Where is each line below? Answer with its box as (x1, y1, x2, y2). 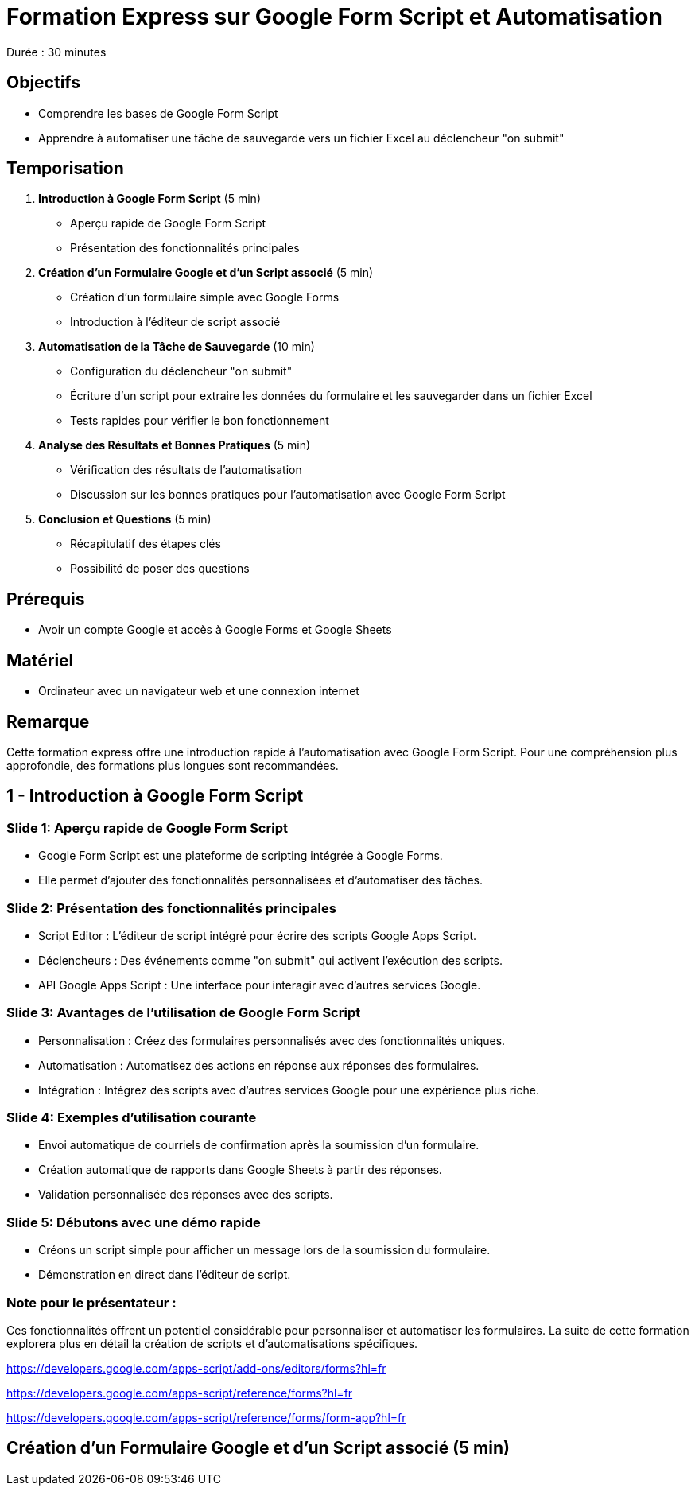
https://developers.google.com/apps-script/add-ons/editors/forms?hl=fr (6, 1361, 386, 1375)
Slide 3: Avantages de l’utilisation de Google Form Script (6, 1004, 361, 1021)
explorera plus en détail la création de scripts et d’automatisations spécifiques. (6, 1336, 418, 1350)
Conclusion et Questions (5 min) (38, 512, 212, 526)
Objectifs (6, 72, 81, 93)
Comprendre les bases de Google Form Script (38, 106, 278, 120)
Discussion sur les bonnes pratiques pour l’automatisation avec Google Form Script (70, 488, 506, 502)
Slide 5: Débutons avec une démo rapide (6, 1214, 261, 1230)
